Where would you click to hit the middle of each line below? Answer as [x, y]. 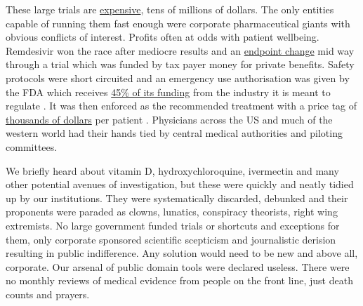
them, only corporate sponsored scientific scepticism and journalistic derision [171, 239]
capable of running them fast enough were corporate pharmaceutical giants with [178, 23]
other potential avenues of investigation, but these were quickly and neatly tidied [180, 184]
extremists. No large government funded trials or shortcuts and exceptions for [173, 225]
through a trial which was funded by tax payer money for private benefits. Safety [180, 64]
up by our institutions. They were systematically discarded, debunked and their [177, 198]
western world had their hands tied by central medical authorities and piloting [174, 133]
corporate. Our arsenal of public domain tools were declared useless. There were [178, 266]
